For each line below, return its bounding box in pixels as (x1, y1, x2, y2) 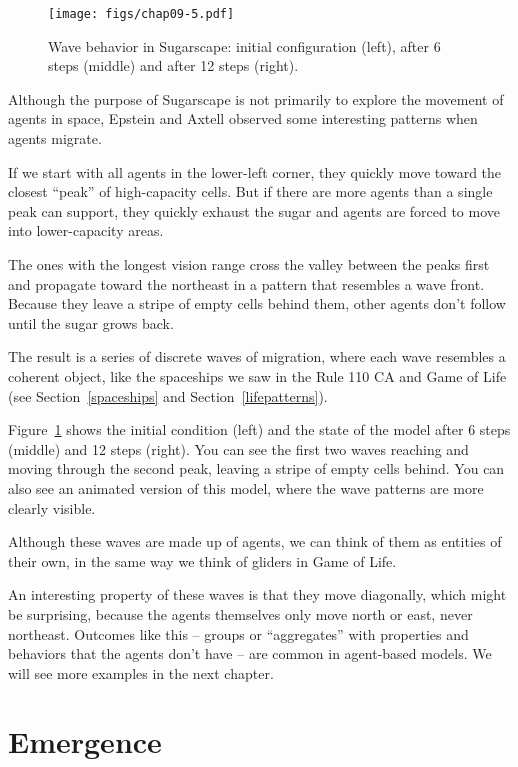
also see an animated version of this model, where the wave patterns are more (8, 477, 484, 498)
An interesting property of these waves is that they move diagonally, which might (8, 584, 507, 605)
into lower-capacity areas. (8, 220, 164, 241)
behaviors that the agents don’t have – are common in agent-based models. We (8, 643, 492, 664)
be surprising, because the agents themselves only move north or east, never (8, 603, 473, 624)
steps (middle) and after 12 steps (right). (48, 55, 299, 76)
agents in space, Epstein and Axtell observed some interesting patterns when (8, 108, 478, 129)
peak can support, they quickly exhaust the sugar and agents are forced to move (8, 200, 501, 221)
